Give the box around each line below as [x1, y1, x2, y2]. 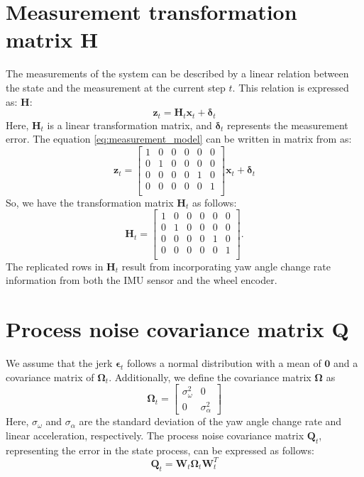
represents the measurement [227, 117, 348, 132]
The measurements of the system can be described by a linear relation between [6, 66, 349, 81]
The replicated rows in [6, 258, 104, 273]
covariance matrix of [6, 369, 94, 384]
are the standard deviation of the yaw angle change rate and [79, 414, 342, 429]
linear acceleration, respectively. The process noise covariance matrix [6, 427, 304, 442]
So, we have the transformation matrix [6, 194, 174, 209]
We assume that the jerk [6, 355, 113, 370]
